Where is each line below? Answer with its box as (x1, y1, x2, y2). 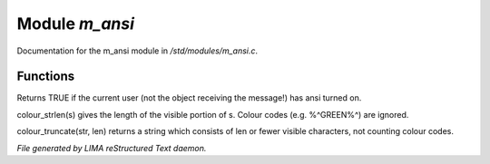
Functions (16, 69, 75, 84)
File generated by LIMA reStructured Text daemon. (16, 142, 207, 153)
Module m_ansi (16, 14, 135, 34)
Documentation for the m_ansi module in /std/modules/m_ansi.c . (16, 45, 259, 56)
